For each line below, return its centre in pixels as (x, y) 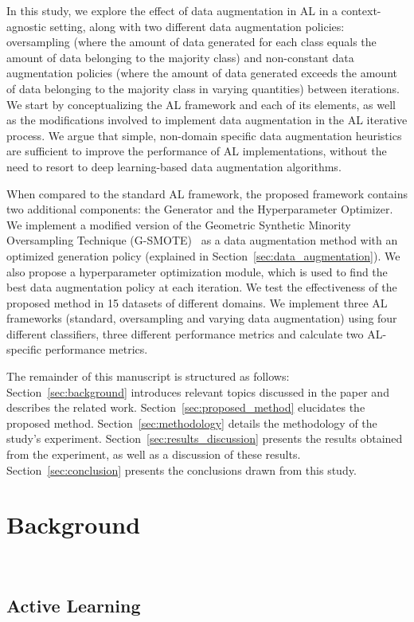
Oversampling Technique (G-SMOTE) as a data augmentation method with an (202, 240)
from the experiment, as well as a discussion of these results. (154, 454)
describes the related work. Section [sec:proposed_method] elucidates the (186, 407)
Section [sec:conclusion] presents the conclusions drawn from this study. (182, 469)
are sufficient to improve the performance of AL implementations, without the (197, 151)
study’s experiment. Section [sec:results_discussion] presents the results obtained (205, 438)
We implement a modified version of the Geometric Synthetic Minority (179, 224)
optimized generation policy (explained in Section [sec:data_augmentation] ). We (203, 255)
